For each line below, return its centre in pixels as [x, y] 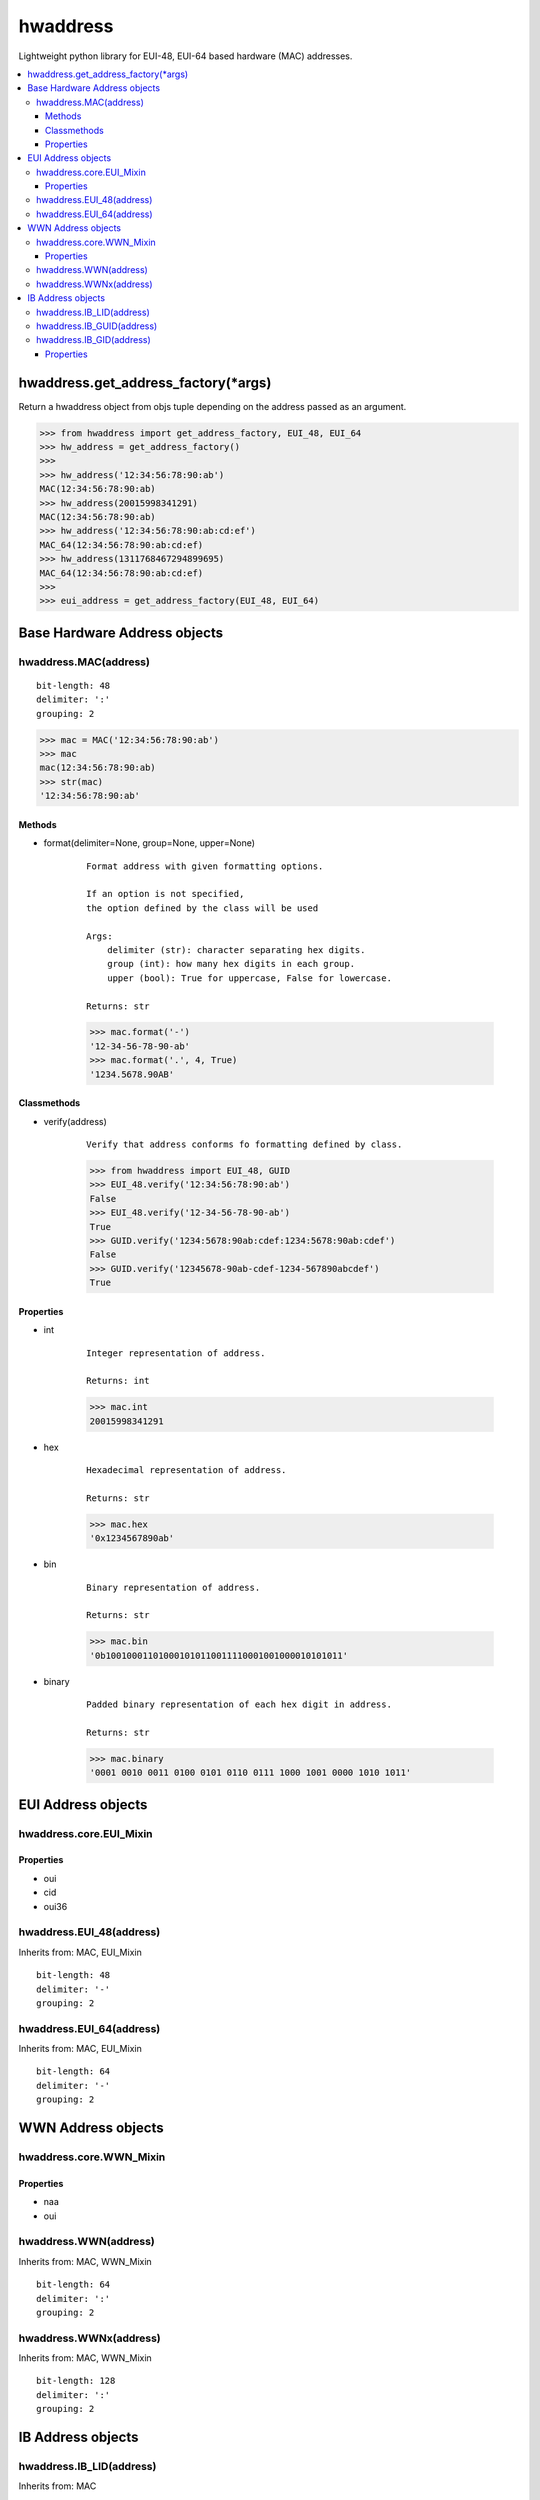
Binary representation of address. [173, 1587]
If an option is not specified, [165, 894]
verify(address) [75, 1121]
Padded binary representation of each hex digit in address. [239, 1704]
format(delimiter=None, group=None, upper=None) [149, 843]
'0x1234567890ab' [132, 1538]
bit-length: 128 [76, 2381]
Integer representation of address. [176, 1353]
